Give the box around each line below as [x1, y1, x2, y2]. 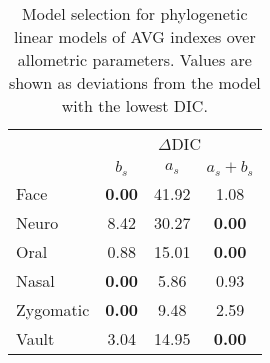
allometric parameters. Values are [17, 48, 252, 71]
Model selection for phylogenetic [22, 2, 248, 25]
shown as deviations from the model [8, 71, 261, 94]
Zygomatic [16, 297, 90, 321]
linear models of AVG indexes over [13, 25, 256, 48]
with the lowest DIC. [61, 94, 208, 117]
